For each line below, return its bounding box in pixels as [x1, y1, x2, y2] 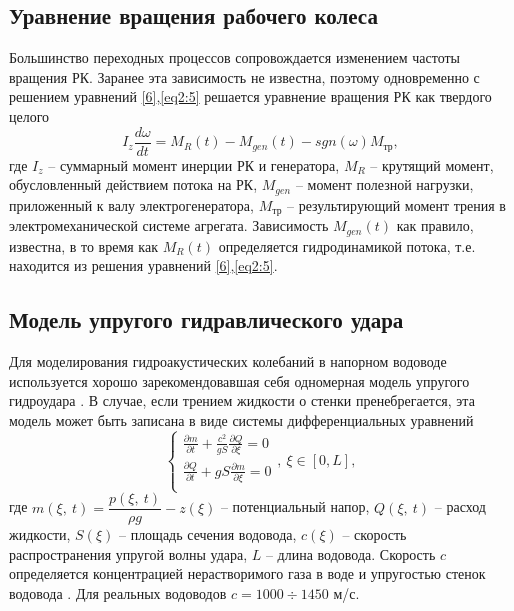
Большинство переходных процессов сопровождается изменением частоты [9, 47, 460, 68]
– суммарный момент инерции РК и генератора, [48, 154, 340, 175]
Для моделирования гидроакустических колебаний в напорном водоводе [9, 350, 447, 371]
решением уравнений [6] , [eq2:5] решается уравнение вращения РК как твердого [9, 86, 492, 107]
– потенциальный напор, [220, 496, 370, 517]
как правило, [396, 215, 474, 236]
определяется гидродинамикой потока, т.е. [218, 235, 476, 256]
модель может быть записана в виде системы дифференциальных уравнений [9, 409, 474, 430]
